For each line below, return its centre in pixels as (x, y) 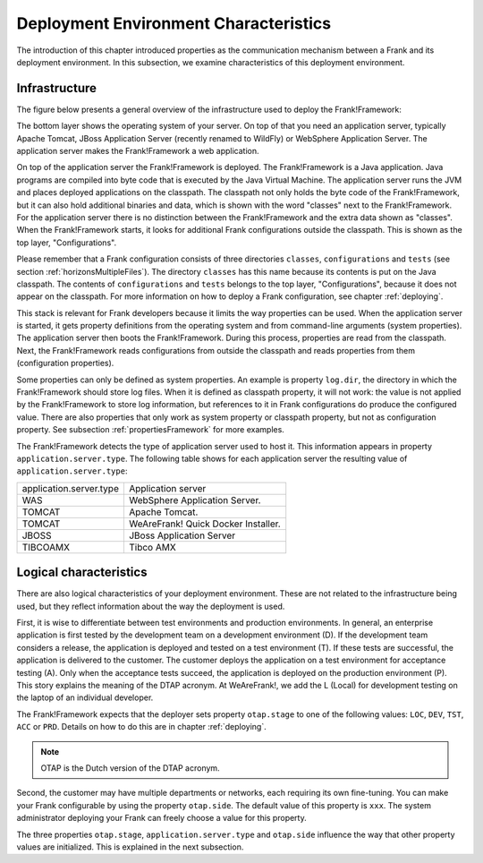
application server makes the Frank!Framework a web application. (138, 151)
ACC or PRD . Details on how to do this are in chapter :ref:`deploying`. (142, 727)
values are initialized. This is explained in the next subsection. (130, 847)
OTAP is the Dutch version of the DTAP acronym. (130, 768)
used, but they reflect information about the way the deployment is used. (151, 606)
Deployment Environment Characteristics (174, 23)
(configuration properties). (65, 363)
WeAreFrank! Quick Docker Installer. (204, 524)
